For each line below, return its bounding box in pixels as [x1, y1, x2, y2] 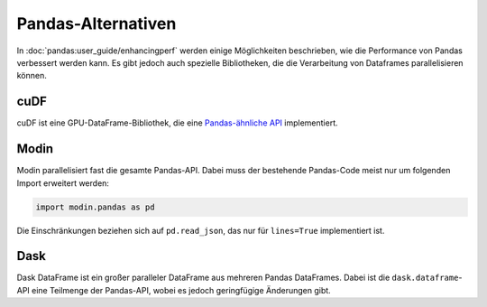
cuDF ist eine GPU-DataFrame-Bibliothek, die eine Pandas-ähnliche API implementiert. [16, 117, 338, 128]
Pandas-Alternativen [16, 14, 177, 33]
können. [16, 70, 47, 81]
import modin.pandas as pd [35, 201, 155, 212]
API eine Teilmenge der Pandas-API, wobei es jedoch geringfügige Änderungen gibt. [16, 284, 331, 295]
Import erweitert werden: [16, 177, 110, 189]
